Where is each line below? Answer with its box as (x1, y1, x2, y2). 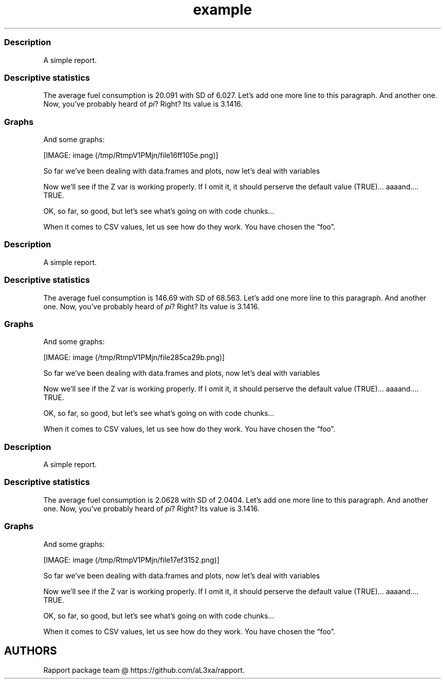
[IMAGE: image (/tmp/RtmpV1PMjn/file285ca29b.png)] (43, 353, 225, 362)
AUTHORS (4, 644, 57, 657)
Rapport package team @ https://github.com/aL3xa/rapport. (43, 666, 245, 675)
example (193, 1, 252, 18)
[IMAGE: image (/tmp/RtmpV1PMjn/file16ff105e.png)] (43, 151, 218, 159)
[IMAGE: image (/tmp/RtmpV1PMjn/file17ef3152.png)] (43, 555, 219, 564)
